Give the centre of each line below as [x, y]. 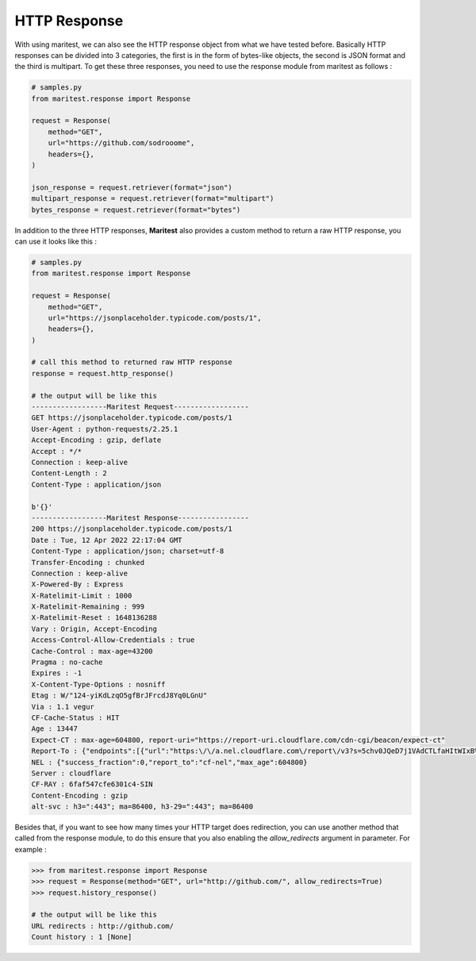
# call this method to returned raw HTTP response [132, 362]
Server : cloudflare [71, 773]
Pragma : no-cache [67, 662]
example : [31, 849]
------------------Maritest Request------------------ [140, 407]
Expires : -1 [57, 673]
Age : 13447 [55, 729]
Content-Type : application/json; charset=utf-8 [128, 551]
